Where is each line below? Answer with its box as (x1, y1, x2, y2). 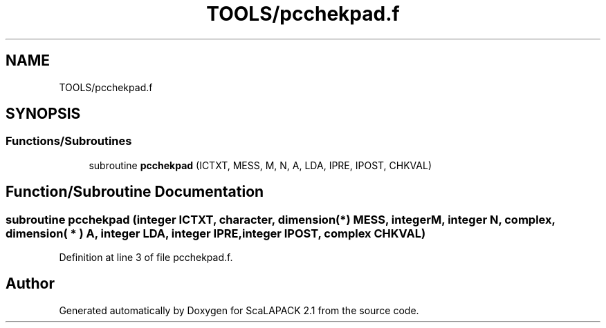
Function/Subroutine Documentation (6, 183, 264, 201)
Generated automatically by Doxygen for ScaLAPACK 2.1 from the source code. (59, 304, 419, 316)
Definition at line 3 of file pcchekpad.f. (59, 251, 233, 264)
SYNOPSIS (6, 105, 81, 123)
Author (6, 275, 55, 293)
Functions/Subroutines (6, 134, 132, 148)
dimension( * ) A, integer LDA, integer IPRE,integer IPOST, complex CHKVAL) (6, 226, 426, 240)
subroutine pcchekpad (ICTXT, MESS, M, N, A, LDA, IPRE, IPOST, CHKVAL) (89, 159, 432, 171)
